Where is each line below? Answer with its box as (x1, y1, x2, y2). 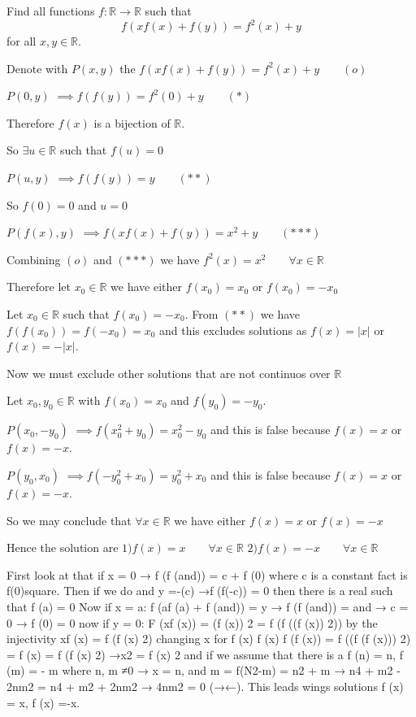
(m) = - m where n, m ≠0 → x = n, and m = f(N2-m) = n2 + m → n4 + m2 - (6, 662, 401, 679)
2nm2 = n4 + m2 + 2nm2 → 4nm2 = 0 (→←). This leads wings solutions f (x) (6, 677, 404, 694)
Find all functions (6, 2, 95, 19)
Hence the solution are (6, 539, 119, 556)
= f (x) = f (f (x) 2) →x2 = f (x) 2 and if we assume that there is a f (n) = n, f (6, 645, 403, 663)
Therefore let (6, 278, 71, 295)
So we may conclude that (6, 511, 132, 528)
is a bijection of (93, 114, 171, 131)
